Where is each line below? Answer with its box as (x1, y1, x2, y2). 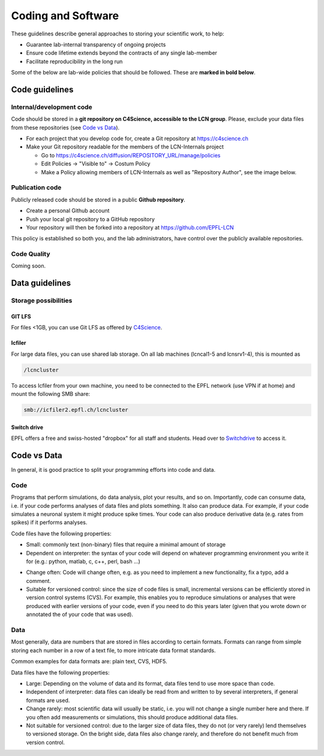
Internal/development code (11, 103, 92, 111)
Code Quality (11, 250, 50, 258)
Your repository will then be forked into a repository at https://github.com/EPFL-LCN (26, 224, 234, 231)
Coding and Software (11, 9, 119, 22)
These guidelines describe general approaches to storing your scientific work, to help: (11, 30, 224, 37)
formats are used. (26, 697, 70, 704)
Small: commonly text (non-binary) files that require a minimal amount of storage (26, 541, 226, 548)
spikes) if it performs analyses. (11, 519, 88, 526)
